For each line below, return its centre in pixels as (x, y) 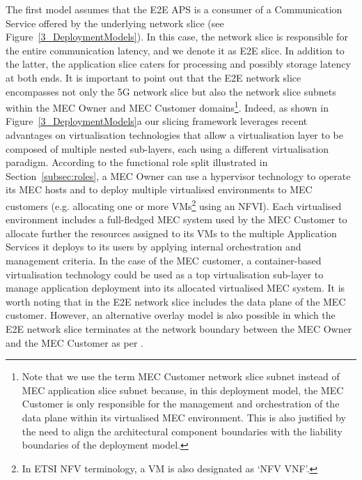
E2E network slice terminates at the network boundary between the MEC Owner (179, 328)
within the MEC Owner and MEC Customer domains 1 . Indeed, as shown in (167, 106)
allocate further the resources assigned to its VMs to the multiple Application (171, 233)
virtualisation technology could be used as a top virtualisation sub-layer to (165, 274)
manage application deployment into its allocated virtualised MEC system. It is (175, 288)
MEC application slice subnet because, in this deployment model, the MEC (183, 390)
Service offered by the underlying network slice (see (115, 23)
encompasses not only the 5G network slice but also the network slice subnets (171, 91)
